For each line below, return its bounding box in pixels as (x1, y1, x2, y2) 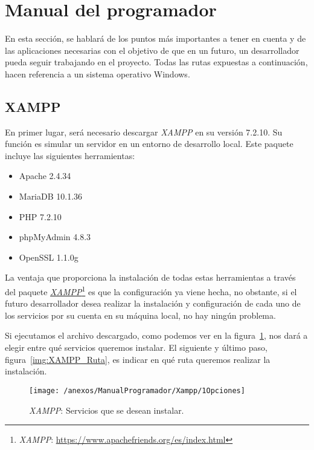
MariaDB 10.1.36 (19, 190, 83, 203)
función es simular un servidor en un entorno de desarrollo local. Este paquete (5, 137, 293, 150)
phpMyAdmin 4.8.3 (19, 230, 91, 243)
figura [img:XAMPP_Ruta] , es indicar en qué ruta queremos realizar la (5, 353, 271, 365)
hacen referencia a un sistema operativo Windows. (5, 67, 190, 80)
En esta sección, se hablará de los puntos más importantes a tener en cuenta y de (5, 32, 306, 45)
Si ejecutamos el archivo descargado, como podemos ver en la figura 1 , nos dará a (5, 329, 308, 342)
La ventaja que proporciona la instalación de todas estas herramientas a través (5, 271, 296, 284)
